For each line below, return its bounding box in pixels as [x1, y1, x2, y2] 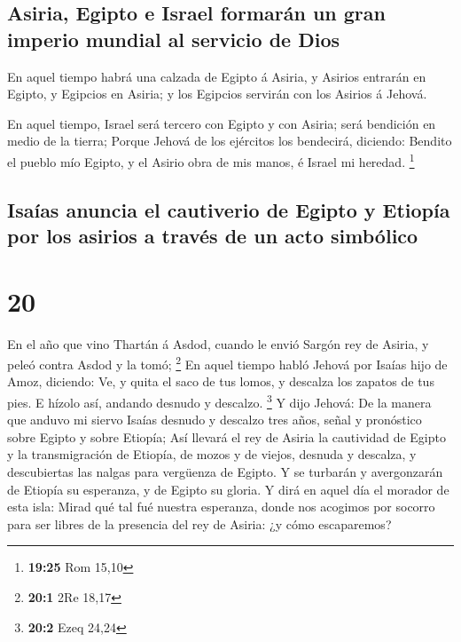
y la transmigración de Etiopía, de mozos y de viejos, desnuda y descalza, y [7, 445, 417, 464]
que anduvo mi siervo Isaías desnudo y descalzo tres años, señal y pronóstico [7, 410, 422, 429]
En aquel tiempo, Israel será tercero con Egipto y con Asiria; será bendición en [7, 114, 436, 132]
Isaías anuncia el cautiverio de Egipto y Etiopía [7, 195, 450, 223]
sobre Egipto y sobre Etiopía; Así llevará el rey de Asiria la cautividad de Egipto [7, 427, 446, 446]
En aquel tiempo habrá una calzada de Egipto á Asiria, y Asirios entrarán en [7, 67, 426, 85]
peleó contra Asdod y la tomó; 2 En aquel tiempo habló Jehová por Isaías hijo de [7, 353, 448, 373]
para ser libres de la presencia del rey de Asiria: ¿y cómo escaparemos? [7, 514, 392, 533]
